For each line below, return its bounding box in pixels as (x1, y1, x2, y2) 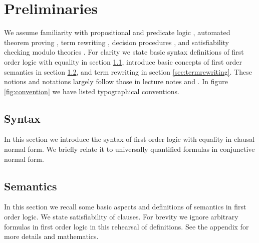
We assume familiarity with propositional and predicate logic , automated (4, 27, 230, 38)
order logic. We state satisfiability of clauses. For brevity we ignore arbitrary (4, 211, 238, 222)
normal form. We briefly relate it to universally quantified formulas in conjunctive (4, 144, 255, 154)
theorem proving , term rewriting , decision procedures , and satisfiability (4, 37, 229, 47)
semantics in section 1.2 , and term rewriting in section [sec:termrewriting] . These (4, 66, 252, 77)
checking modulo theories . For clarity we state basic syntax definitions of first (4, 47, 244, 57)
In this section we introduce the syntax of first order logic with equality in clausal (4, 134, 255, 144)
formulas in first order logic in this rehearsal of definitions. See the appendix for (4, 221, 249, 231)
